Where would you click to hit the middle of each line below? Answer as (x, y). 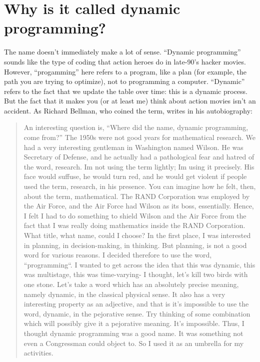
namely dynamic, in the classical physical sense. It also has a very (124, 294)
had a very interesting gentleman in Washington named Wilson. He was (133, 147)
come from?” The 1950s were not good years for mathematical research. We (139, 137)
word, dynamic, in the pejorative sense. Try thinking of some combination (137, 313)
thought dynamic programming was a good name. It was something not (133, 333)
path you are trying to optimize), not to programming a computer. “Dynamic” (124, 81)
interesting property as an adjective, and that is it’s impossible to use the (136, 304)
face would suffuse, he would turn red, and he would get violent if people (135, 176)
